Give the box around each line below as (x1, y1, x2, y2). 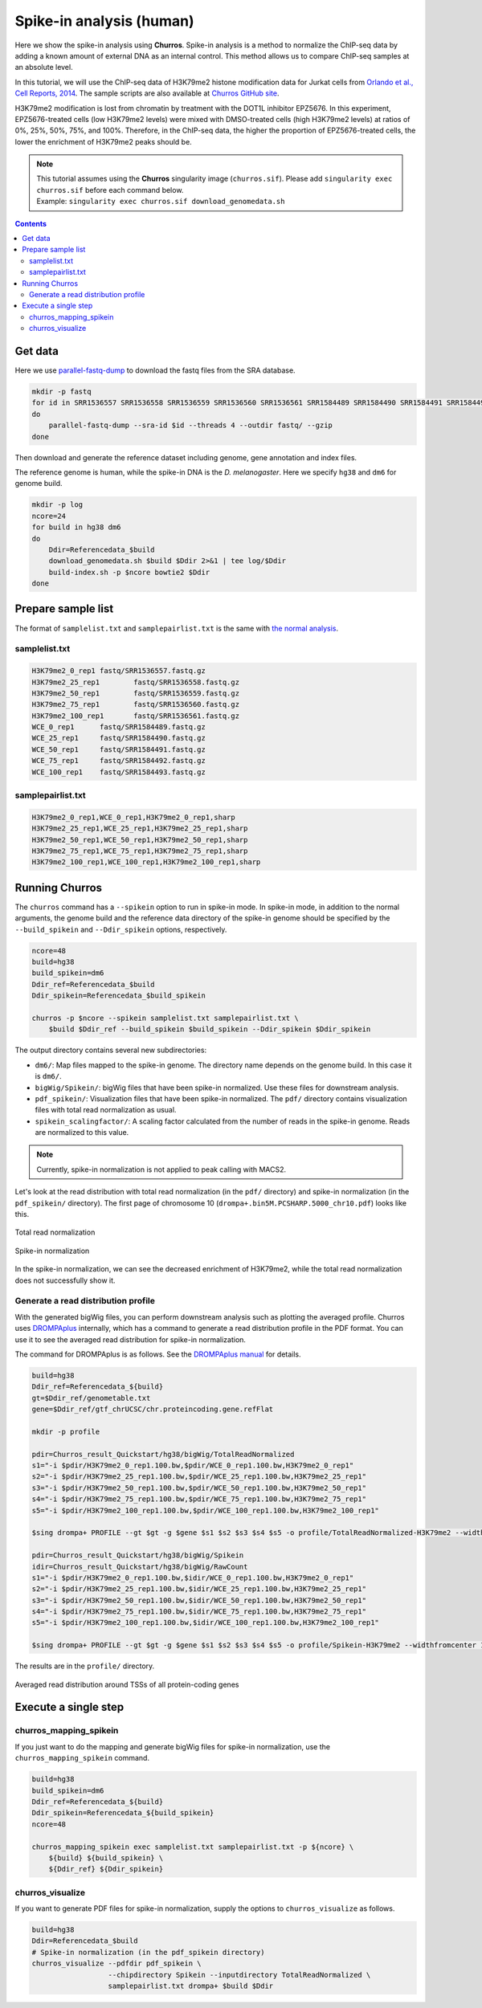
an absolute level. (14, 63, 73, 72)
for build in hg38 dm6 (31, 523, 121, 532)
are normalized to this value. (35, 1128, 129, 1137)
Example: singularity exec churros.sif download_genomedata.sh (36, 197, 285, 206)
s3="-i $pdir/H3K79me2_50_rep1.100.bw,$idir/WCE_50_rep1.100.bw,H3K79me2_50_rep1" (31, 1595, 367, 1605)
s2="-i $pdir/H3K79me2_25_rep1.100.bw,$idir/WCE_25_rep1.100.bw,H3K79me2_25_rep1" (31, 1585, 367, 1594)
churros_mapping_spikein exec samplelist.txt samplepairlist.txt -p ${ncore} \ (31, 1842, 354, 1851)
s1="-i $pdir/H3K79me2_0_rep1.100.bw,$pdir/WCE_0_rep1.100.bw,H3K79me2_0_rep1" (31, 1461, 354, 1470)
